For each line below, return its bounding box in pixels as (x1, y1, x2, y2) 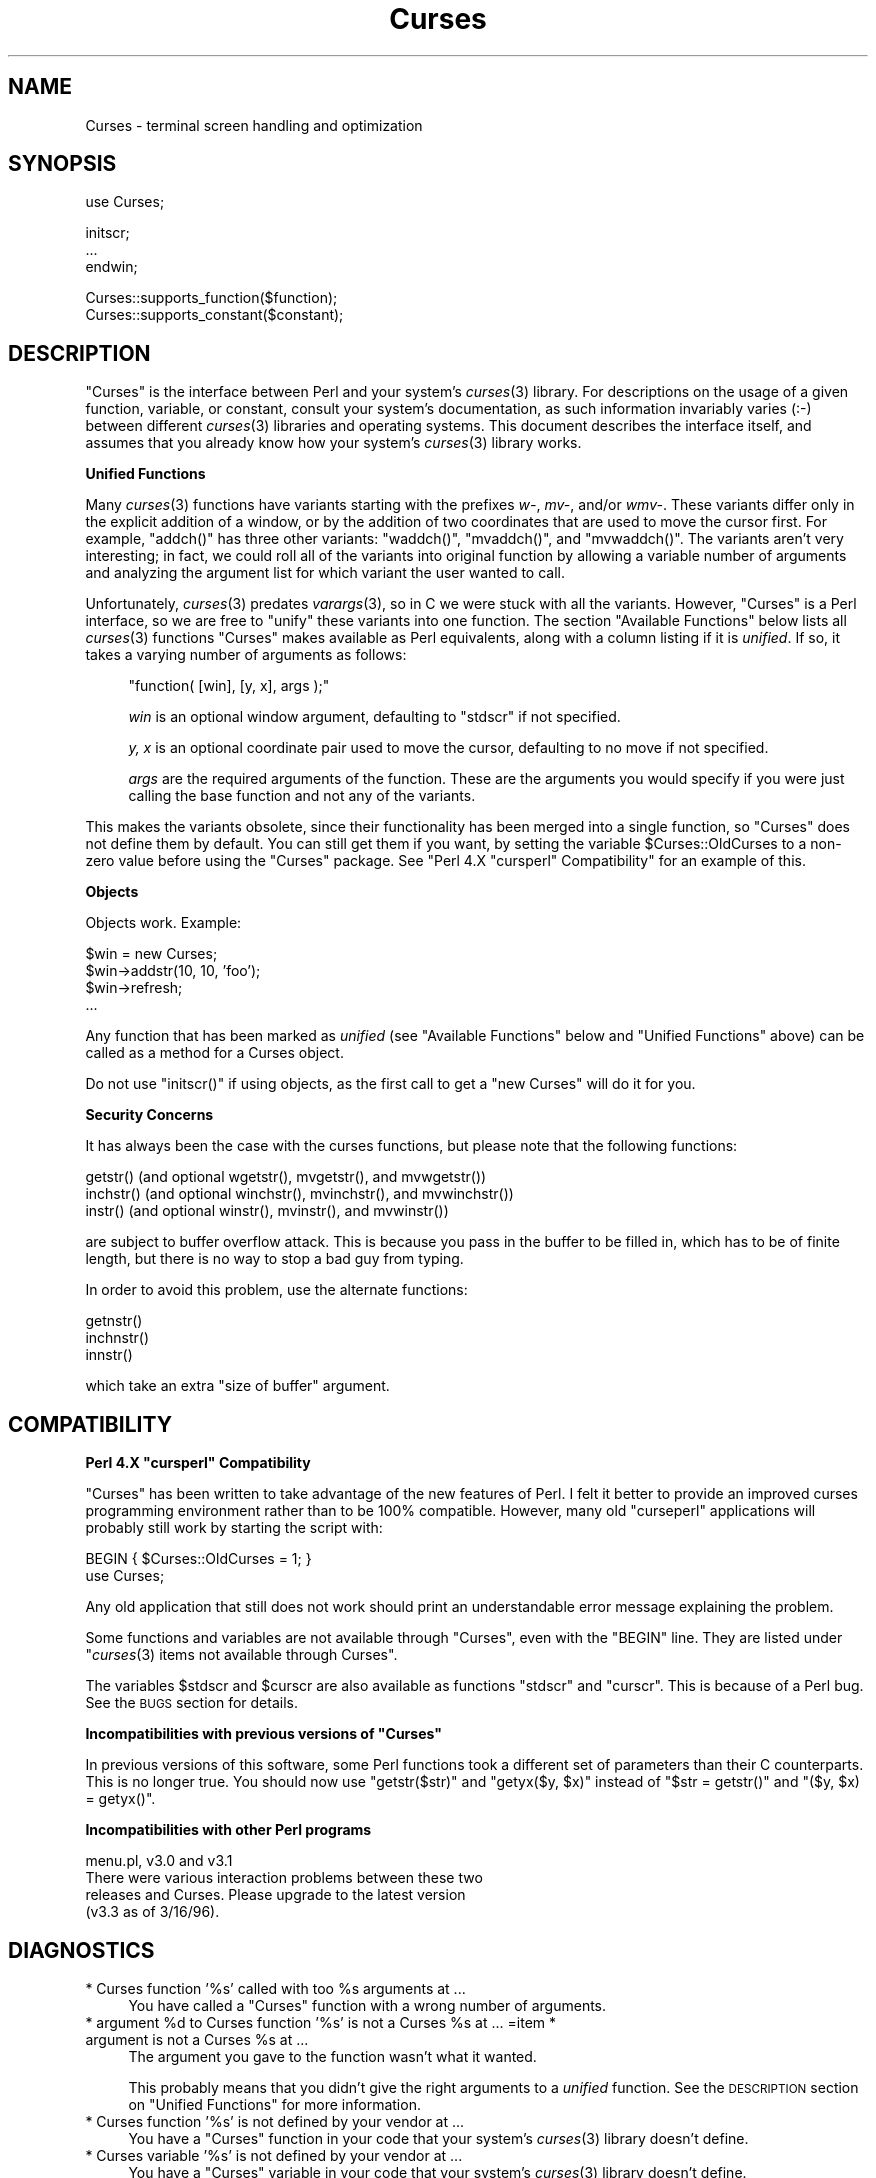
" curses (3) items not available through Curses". (85, 1646, 398, 1664)
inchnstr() (85, 1329, 150, 1347)
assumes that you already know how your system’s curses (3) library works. (85, 434, 582, 452)
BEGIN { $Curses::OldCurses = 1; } (85, 1550, 312, 1568)
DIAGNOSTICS (8, 1937, 155, 1963)
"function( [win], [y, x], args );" (128, 677, 330, 695)
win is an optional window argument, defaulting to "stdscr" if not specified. (128, 708, 621, 726)
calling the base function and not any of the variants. (128, 787, 476, 805)
